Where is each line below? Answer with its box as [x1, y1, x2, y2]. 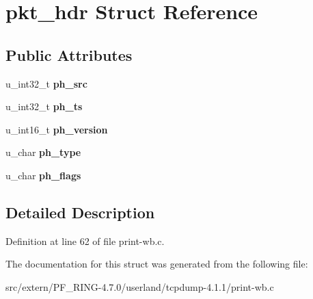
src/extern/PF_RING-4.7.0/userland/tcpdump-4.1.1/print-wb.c [5, 279, 274, 294]
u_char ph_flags [5, 168, 81, 182]
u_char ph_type [5, 145, 81, 159]
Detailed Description [5, 201, 155, 222]
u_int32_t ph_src [5, 76, 87, 90]
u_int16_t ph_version [5, 122, 108, 136]
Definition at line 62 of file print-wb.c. [5, 233, 165, 248]
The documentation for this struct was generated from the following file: [5, 257, 308, 271]
